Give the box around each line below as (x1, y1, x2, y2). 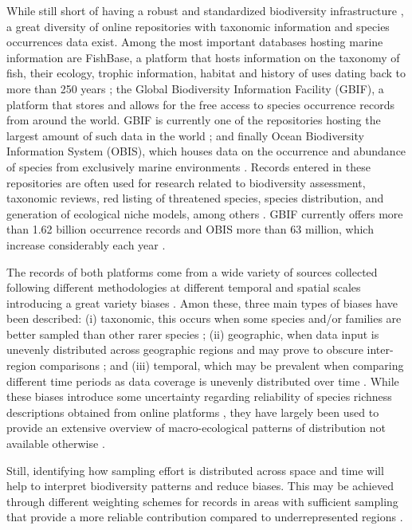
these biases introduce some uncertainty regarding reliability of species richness (6, 388, 392, 405)
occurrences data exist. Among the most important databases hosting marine (6, 33, 383, 50)
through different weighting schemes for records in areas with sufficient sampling (6, 493, 398, 509)
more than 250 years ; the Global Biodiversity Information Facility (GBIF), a (6, 80, 384, 96)
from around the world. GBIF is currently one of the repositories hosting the (6, 112, 381, 128)
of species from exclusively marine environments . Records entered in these (6, 158, 371, 175)
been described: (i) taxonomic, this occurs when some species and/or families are (6, 310, 402, 327)
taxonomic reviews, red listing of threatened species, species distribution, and (6, 190, 384, 206)
